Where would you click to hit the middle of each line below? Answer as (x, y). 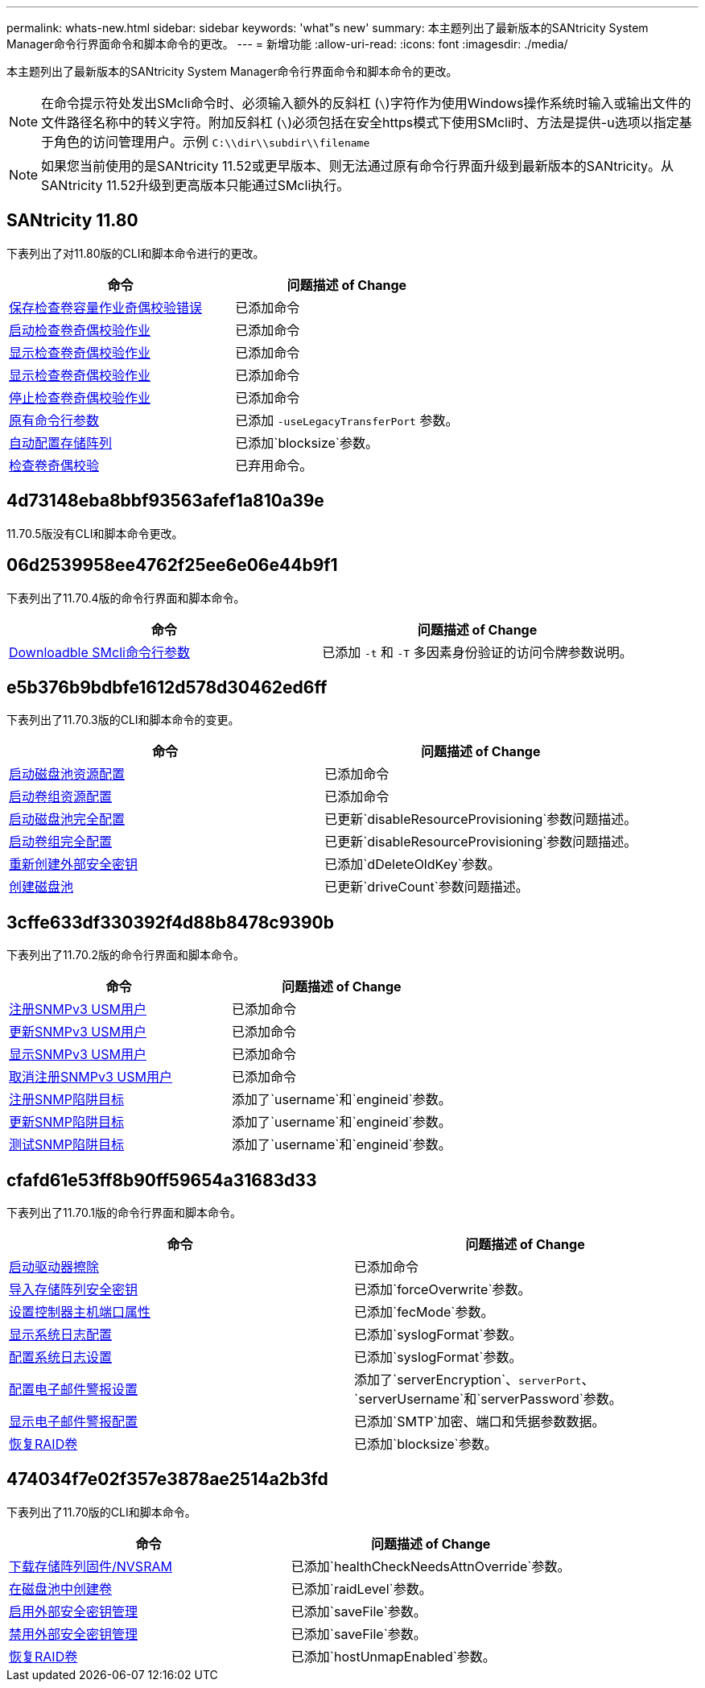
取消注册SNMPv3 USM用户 (91, 1077)
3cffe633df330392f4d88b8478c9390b (170, 922)
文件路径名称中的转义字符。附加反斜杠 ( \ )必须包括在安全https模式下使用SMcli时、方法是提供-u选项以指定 (360, 122)
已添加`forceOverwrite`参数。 (443, 1290)
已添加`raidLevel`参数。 (361, 1589)
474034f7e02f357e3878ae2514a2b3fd (167, 1479)
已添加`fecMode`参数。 (424, 1312)
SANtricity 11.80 (72, 221)
